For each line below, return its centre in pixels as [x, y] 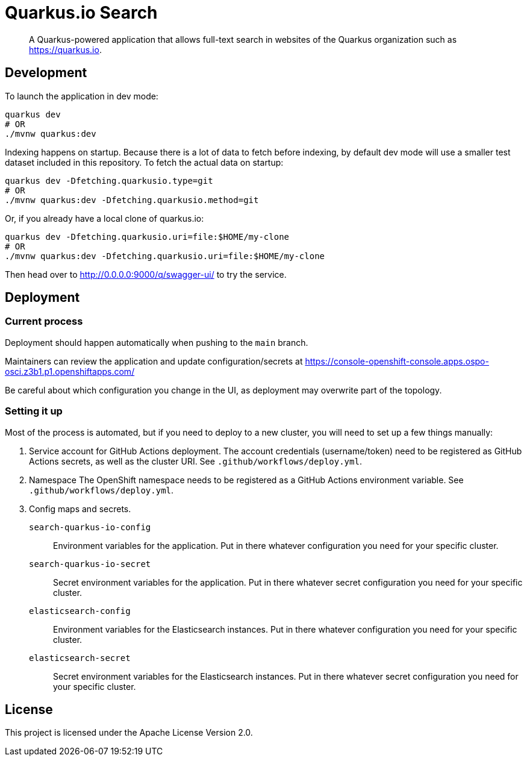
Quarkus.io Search [81, 13]
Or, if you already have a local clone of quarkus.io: [104, 218]
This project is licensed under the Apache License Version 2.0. [129, 733]
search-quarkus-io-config [90, 527]
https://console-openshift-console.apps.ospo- [397, 361]
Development [46, 73]
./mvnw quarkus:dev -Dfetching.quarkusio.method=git [132, 200]
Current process [44, 321]
